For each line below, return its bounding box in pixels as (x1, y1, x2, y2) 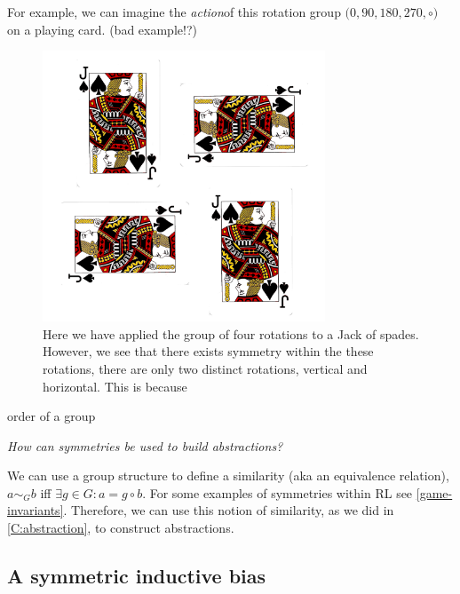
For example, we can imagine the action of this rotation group (7, 3, 341, 20)
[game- (416, 483, 453, 502)
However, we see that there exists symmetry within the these (43, 342, 374, 360)
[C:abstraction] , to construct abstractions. (7, 519, 234, 537)
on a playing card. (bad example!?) (7, 20, 197, 38)
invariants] (7, 501, 64, 519)
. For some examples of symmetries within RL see (142, 483, 413, 502)
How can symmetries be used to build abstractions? (7, 436, 283, 455)
